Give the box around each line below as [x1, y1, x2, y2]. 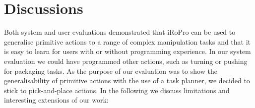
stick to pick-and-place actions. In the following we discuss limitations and [4, 85, 230, 95]
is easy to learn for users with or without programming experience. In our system [4, 46, 251, 56]
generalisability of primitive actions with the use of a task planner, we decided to [4, 75, 250, 86]
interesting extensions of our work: [4, 95, 109, 105]
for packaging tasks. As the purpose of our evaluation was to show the [4, 65, 217, 76]
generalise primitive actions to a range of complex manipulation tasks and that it [4, 36, 251, 47]
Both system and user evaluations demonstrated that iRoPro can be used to [4, 27, 236, 37]
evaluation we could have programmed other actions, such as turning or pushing [4, 55, 248, 66]
